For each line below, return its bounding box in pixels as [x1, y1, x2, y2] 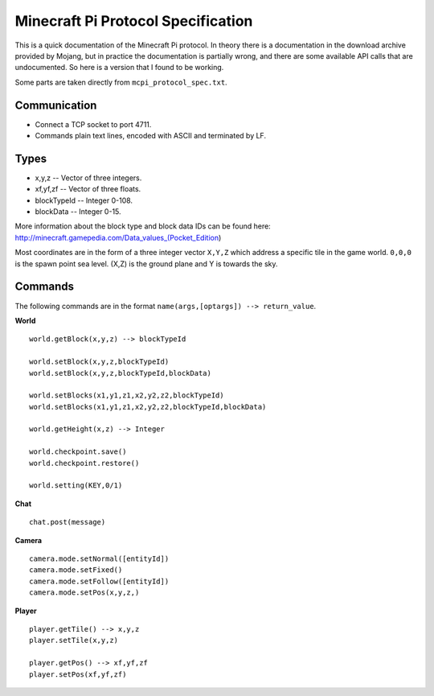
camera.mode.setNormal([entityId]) [29, 554, 170, 563]
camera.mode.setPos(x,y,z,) [29, 588, 140, 597]
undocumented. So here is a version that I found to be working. [14, 63, 224, 72]
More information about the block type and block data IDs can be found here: [14, 221, 271, 231]
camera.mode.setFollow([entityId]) [29, 576, 170, 586]
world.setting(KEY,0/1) [29, 481, 123, 490]
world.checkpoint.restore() [29, 459, 140, 467]
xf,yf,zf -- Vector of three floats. [35, 184, 141, 194]
